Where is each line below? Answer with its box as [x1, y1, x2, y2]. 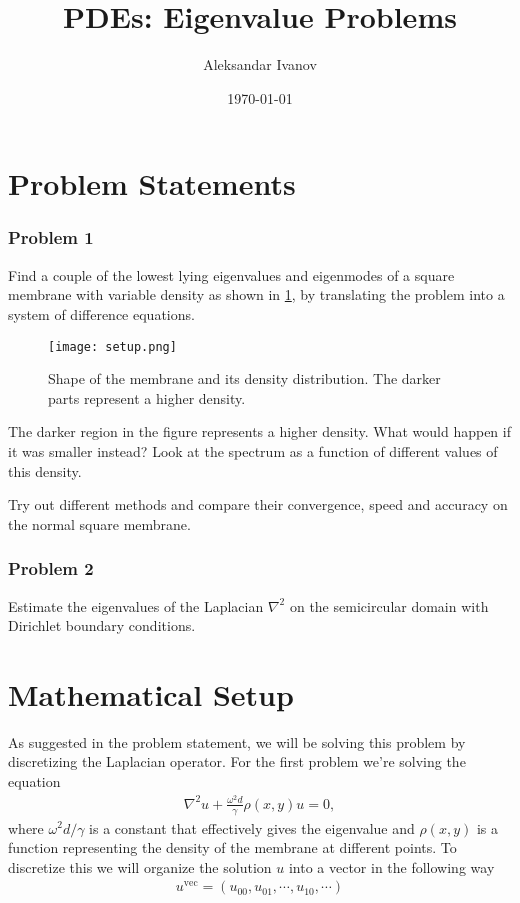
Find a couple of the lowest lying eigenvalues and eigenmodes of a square [8, 264, 455, 285]
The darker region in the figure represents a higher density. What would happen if [8, 421, 511, 442]
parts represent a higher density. [48, 387, 246, 408]
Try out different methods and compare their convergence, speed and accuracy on [8, 494, 508, 515]
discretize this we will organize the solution [8, 856, 272, 877]
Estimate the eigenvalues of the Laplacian [8, 595, 264, 616]
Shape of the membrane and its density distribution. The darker [48, 368, 441, 389]
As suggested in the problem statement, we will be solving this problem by [8, 731, 466, 752]
